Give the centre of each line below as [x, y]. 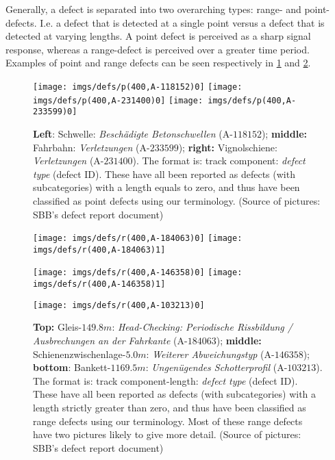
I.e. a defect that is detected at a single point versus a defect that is [182, 22]
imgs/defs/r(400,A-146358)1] [99, 284]
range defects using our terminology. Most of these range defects [168, 421]
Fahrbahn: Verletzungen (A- [91, 147]
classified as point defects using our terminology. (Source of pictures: [177, 200]
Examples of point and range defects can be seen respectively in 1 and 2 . [158, 63]
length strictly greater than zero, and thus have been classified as [170, 407]
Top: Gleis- [58, 327]
